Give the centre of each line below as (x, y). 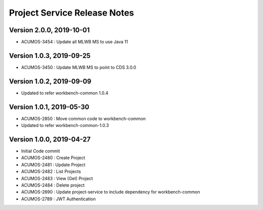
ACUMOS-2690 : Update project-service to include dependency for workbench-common (111, 192)
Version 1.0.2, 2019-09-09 (50, 81)
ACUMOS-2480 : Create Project (53, 158)
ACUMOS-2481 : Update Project (53, 165)
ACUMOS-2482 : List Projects (51, 171)
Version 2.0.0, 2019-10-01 (49, 30)
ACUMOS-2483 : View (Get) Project (57, 178)
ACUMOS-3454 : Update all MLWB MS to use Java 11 (75, 42)
